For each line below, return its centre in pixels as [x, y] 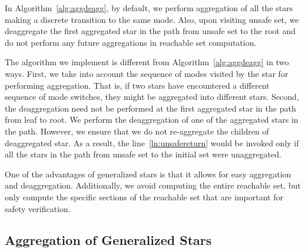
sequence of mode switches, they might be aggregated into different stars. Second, [152, 97]
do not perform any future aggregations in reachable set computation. [131, 42]
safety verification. [38, 208]
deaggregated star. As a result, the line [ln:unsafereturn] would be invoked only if [152, 142]
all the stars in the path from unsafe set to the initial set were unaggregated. [143, 154]
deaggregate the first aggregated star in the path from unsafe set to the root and [150, 31]
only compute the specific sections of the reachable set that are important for [144, 196]
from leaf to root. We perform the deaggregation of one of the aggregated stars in [152, 120]
